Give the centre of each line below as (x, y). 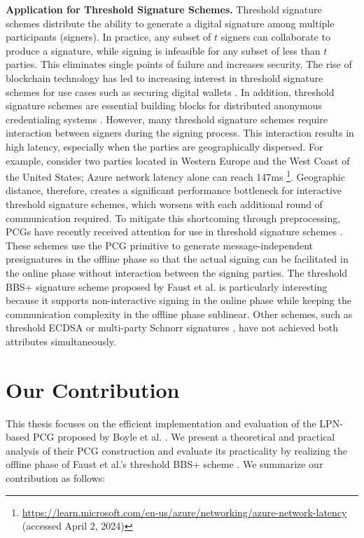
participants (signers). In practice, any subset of (108, 37)
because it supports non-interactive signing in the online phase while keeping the (178, 300)
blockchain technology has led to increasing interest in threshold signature (164, 77)
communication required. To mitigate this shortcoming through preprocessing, (173, 218)
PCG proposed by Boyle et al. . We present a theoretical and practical (184, 437)
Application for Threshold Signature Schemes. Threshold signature (164, 9)
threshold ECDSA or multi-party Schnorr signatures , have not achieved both (172, 327)
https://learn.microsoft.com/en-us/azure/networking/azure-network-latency (184, 512)
